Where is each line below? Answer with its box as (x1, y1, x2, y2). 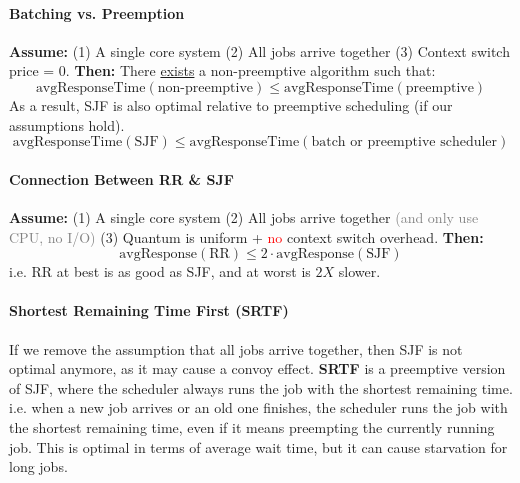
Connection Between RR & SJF (9, 168, 234, 189)
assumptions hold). (9, 114, 125, 135)
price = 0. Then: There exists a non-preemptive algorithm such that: (9, 60, 436, 81)
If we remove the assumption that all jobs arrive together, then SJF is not (9, 338, 463, 359)
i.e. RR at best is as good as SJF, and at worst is (9, 261, 311, 282)
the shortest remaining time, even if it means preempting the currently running (9, 416, 495, 437)
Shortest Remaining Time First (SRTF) (9, 300, 289, 321)
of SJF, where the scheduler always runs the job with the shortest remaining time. (9, 377, 513, 398)
